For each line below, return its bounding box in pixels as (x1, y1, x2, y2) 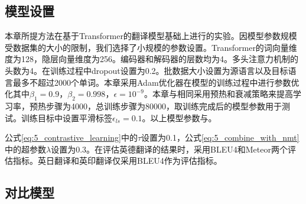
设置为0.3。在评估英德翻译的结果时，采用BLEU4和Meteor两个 (51, 143, 288, 155)
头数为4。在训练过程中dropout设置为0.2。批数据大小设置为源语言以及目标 (5, 64, 288, 76)
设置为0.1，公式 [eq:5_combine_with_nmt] (141, 131, 300, 144)
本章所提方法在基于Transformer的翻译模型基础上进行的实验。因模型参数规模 (5, 30, 297, 42)
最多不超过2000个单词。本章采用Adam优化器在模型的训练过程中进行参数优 (12, 76, 300, 88)
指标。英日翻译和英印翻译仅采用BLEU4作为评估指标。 (12, 154, 222, 167)
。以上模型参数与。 (142, 111, 217, 124)
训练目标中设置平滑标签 (21, 111, 112, 124)
